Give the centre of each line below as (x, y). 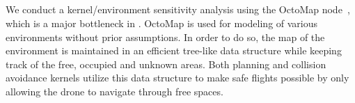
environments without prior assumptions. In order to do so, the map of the (165, 37)
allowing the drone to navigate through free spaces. (115, 91)
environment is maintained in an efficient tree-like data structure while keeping (174, 50)
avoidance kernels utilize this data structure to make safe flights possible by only (177, 78)
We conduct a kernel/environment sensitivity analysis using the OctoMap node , (178, 9)
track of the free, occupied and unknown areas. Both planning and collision (166, 64)
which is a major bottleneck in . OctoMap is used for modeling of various (162, 23)
